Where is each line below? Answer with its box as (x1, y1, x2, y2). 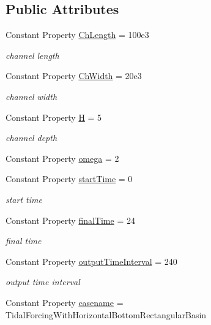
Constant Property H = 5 (6, 110, 102, 123)
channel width (6, 90, 57, 102)
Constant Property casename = (6, 296, 124, 308)
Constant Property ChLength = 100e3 (6, 28, 149, 41)
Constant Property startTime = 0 (6, 172, 133, 185)
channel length (6, 48, 59, 61)
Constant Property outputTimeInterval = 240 (6, 254, 177, 267)
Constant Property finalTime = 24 (6, 213, 135, 226)
